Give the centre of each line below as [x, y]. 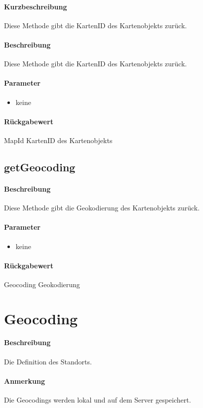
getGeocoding [40, 167]
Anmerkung [24, 381]
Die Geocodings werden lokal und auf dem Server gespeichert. [98, 400]
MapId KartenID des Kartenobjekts [58, 140]
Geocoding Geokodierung [42, 284]
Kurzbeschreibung [36, 6]
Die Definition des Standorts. [48, 361]
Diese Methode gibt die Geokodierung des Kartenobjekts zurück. [102, 208]
